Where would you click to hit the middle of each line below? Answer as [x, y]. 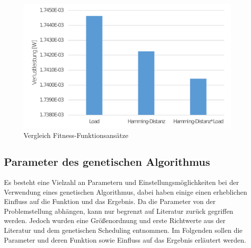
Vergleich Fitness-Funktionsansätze [76, 135]
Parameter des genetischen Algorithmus [107, 162]
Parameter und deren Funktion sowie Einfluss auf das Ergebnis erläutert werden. [125, 239]
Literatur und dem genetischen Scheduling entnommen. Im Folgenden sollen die [123, 230]
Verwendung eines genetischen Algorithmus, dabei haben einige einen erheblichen [125, 192]
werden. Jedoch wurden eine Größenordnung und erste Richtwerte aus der [115, 220]
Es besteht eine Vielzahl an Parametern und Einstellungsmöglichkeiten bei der [122, 182]
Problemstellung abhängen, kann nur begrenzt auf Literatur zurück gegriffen [119, 211]
